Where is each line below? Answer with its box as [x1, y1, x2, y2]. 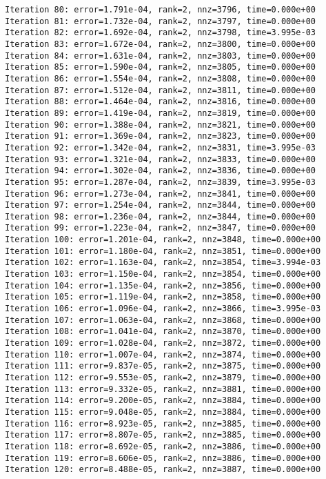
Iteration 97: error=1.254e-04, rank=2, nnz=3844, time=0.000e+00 [5, 200, 316, 211]
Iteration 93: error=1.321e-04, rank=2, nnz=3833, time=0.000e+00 [5, 154, 316, 164]
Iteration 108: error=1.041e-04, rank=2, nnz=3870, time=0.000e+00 [5, 326, 321, 337]
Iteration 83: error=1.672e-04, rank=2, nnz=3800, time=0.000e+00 [5, 39, 316, 49]
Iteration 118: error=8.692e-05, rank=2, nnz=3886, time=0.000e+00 [5, 441, 321, 451]
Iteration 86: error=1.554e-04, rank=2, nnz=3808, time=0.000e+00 [5, 73, 316, 84]
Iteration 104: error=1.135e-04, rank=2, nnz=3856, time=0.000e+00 [5, 280, 321, 291]
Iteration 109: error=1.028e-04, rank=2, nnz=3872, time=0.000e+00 [5, 338, 321, 349]
